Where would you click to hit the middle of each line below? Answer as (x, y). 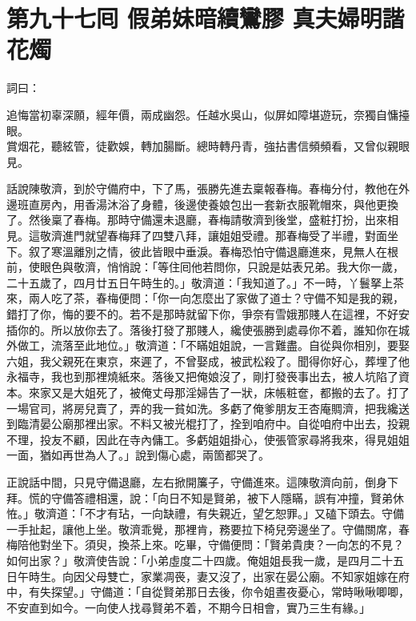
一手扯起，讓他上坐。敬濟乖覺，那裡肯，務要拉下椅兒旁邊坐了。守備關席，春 (208, 529)
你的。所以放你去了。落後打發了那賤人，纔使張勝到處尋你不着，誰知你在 (208, 329)
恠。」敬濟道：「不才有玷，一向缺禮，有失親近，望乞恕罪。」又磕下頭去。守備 (205, 513)
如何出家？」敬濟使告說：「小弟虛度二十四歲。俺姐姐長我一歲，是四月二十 (200, 560)
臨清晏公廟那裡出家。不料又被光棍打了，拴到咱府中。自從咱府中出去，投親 (213, 424)
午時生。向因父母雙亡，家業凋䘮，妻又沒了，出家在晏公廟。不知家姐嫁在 (208, 576)
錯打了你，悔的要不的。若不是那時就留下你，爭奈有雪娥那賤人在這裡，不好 (202, 314)
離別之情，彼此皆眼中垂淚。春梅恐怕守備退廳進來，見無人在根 (236, 251)
